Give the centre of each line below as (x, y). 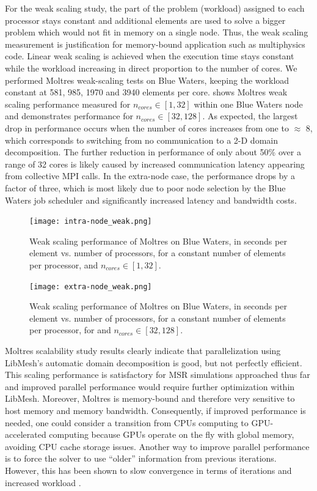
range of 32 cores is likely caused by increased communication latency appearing (155, 164)
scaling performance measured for (68, 104)
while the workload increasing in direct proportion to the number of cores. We (151, 68)
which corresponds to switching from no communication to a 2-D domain (141, 140)
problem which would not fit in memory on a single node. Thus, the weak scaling (157, 32)
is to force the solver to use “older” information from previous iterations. (141, 458)
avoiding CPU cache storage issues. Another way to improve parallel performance (157, 446)
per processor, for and (70, 330)
